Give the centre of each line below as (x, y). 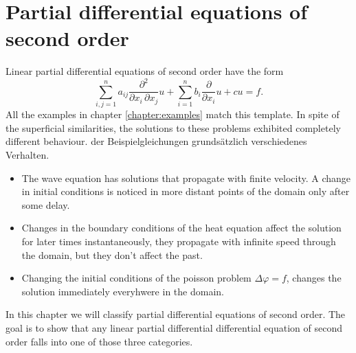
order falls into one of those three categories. (99, 341)
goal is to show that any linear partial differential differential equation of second (174, 327)
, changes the (314, 278)
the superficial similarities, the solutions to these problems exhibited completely (173, 127)
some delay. (46, 204)
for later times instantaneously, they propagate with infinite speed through (179, 241)
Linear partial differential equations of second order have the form (145, 71)
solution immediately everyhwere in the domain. (123, 291)
